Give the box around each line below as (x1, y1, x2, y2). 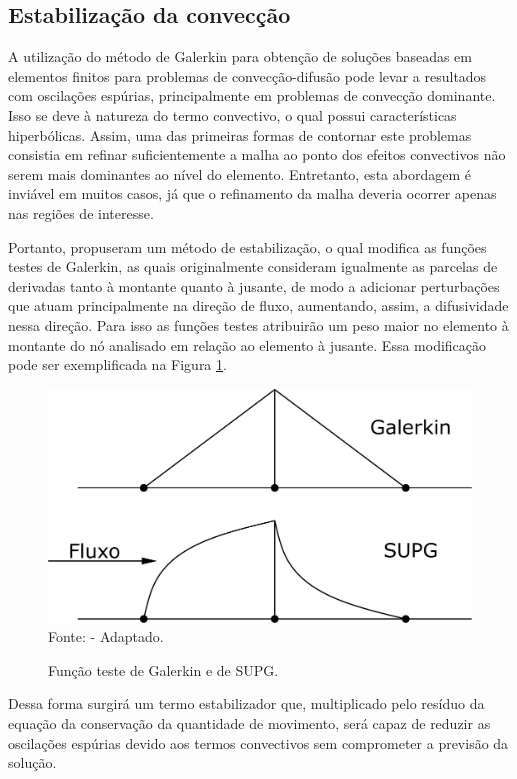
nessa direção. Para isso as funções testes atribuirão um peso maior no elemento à (8, 314, 509, 335)
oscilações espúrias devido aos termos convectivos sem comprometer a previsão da (8, 732, 509, 753)
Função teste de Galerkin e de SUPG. (48, 659, 279, 680)
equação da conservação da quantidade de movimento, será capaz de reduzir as (8, 713, 491, 734)
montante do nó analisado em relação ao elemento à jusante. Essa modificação (8, 334, 487, 355)
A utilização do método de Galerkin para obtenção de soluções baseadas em (8, 46, 473, 67)
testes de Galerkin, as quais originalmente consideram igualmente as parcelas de (8, 256, 498, 277)
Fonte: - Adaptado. (48, 626, 164, 647)
